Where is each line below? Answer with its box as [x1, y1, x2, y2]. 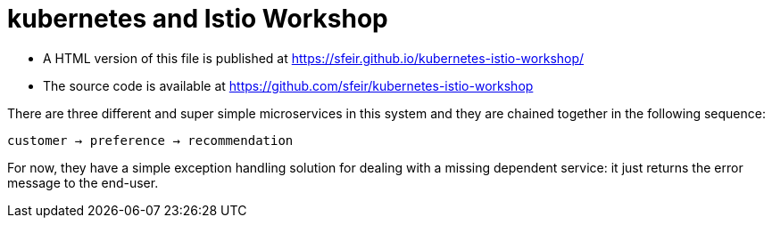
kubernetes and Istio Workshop [7, 4, 388, 34]
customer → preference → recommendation [7, 133, 294, 148]
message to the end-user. [7, 174, 159, 190]
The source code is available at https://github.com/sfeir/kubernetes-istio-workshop [43, 77, 534, 93]
